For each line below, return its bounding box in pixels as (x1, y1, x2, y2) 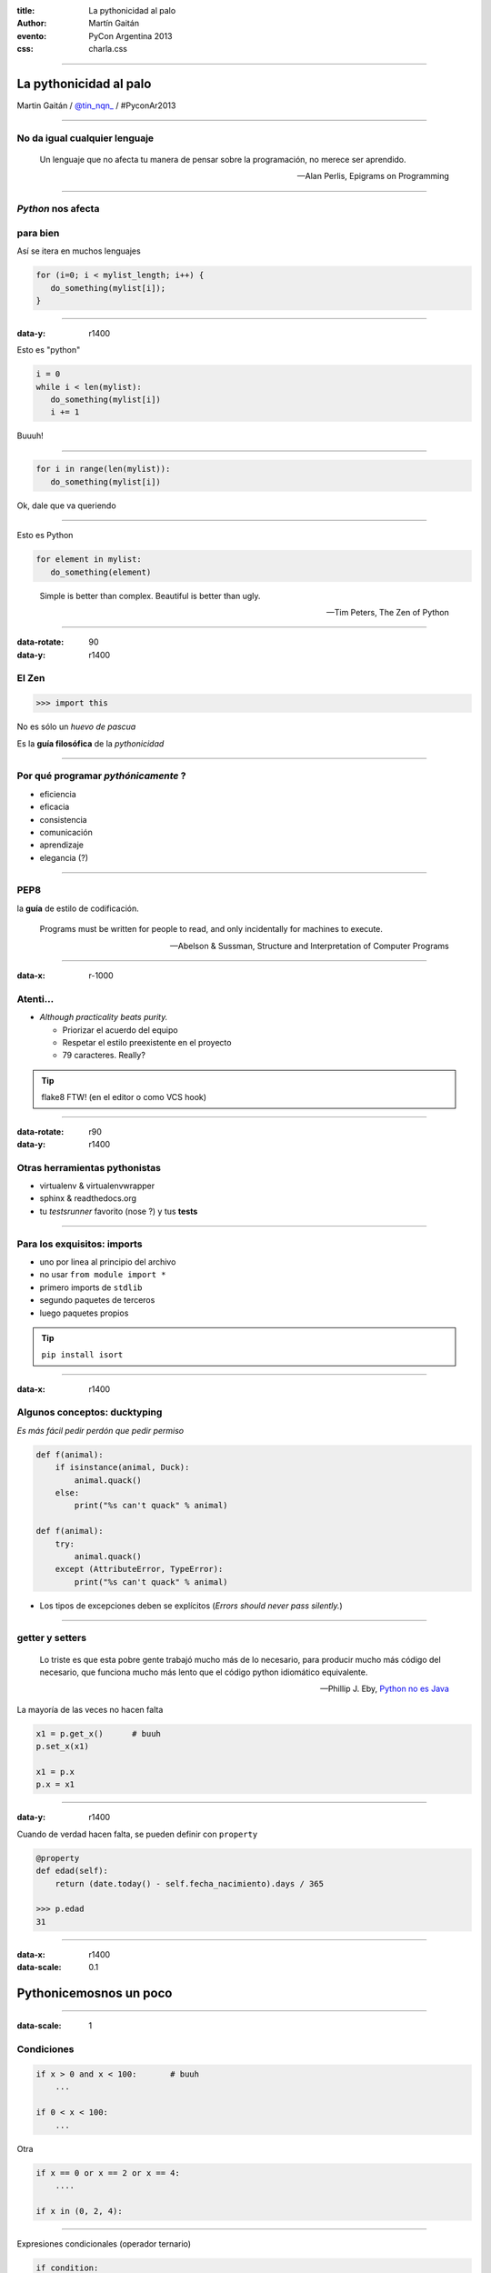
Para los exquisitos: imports (16, 1237, 143, 1250)
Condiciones (16, 2043, 75, 2056)
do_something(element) (50, 566, 152, 577)
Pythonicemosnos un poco (16, 1985, 173, 2000)
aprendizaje (39, 839, 85, 850)
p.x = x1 (35, 1779, 75, 1790)
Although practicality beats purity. (39, 1012, 168, 1023)
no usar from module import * (39, 1269, 166, 1280)
